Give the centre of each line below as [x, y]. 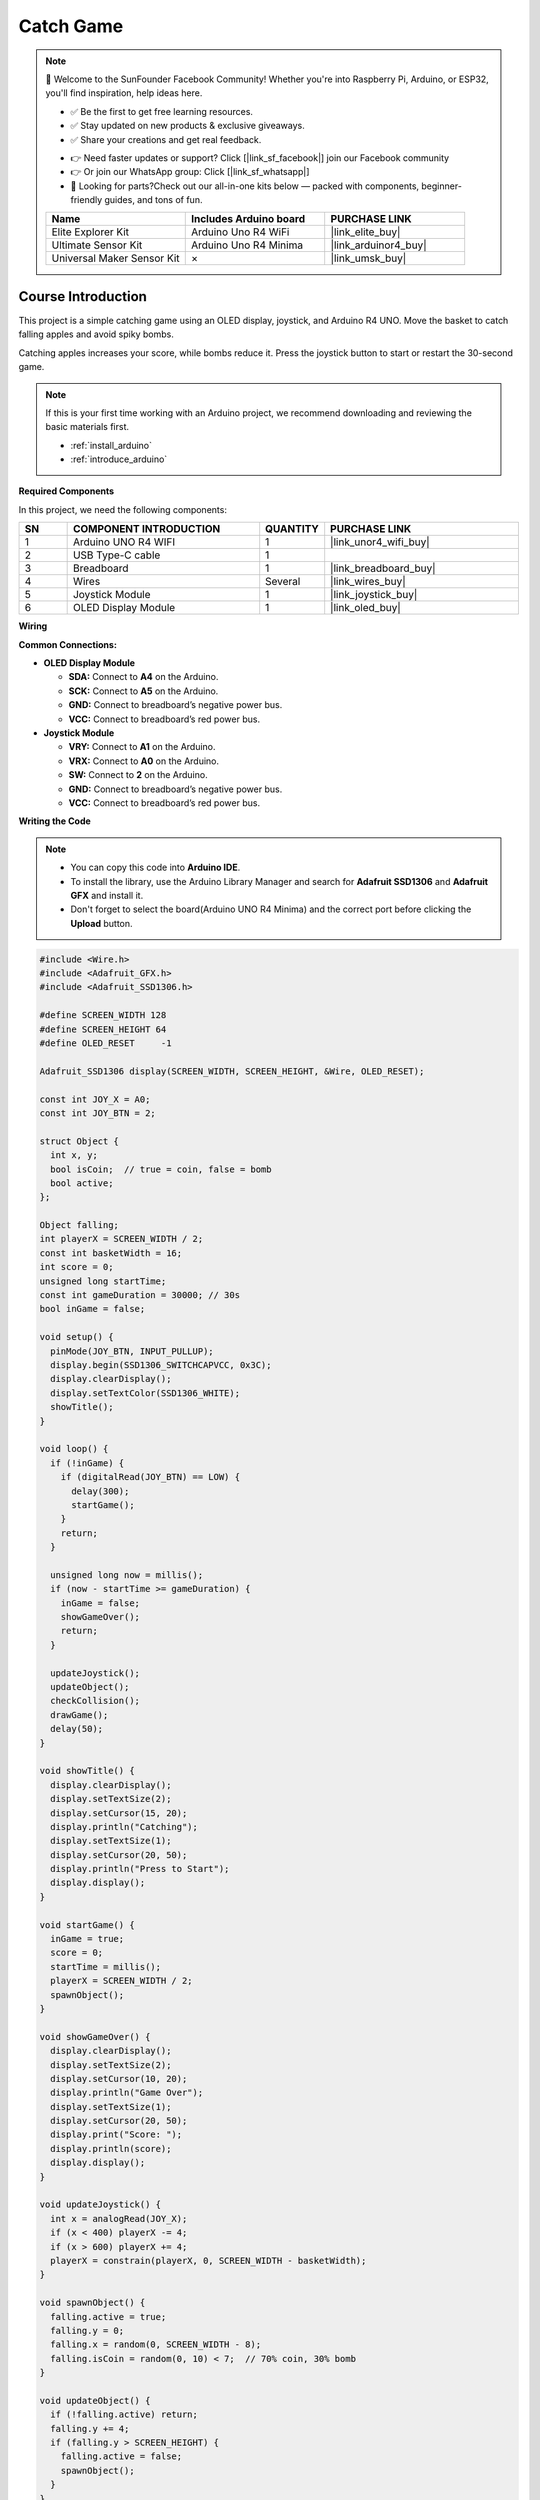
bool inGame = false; [92, 1309]
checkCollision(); [95, 1701]
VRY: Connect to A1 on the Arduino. [142, 747]
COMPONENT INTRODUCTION [146, 529]
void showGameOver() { [95, 2036]
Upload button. [102, 923]
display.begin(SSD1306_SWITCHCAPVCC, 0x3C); [161, 1365]
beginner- [441, 186]
